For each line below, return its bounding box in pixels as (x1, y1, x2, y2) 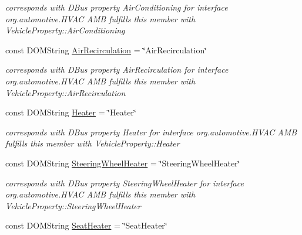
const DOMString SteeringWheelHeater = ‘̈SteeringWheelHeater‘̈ (5, 156, 240, 169)
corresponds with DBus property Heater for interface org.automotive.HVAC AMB (5, 125, 297, 138)
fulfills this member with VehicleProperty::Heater (5, 137, 180, 149)
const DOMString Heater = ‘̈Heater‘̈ (5, 106, 136, 118)
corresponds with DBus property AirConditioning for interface (5, 1, 228, 13)
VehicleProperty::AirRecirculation (5, 86, 126, 98)
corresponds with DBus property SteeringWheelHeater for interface (5, 176, 244, 189)
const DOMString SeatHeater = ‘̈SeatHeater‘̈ (5, 219, 167, 231)
